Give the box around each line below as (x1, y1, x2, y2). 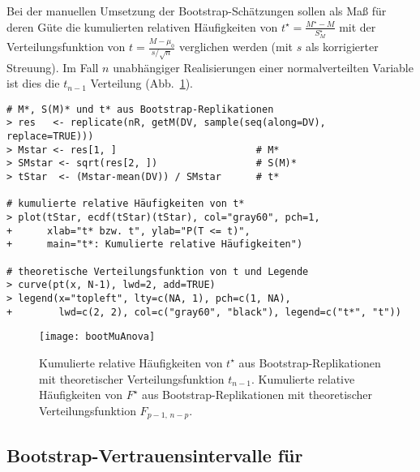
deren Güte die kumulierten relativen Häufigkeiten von (6, 18, 278, 35)
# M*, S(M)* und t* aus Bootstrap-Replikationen (6, 103, 274, 115)
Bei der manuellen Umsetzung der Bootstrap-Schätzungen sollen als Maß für (6, 2, 387, 19)
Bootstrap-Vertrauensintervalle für (6, 442, 303, 467)
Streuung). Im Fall (6, 58, 99, 75)
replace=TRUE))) (6, 131, 94, 143)
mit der (339, 18, 376, 35)
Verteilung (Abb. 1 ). (90, 75, 193, 92)
